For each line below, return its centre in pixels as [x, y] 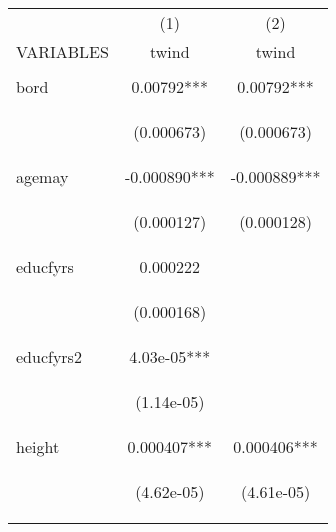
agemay [42, 176]
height [38, 446]
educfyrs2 [49, 356]
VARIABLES [62, 51]
